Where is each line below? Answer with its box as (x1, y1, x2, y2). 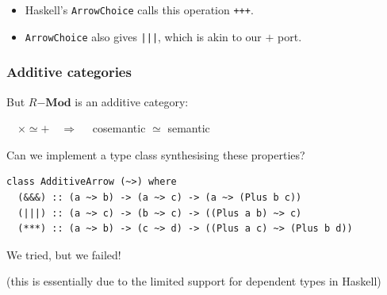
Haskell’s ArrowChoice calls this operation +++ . (25, 2, 254, 17)
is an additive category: (75, 93, 189, 109)
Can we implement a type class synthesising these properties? (6, 146, 305, 163)
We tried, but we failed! (6, 246, 121, 262)
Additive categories (6, 62, 132, 82)
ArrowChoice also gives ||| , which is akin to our (25, 28, 262, 44)
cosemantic (92, 120, 146, 136)
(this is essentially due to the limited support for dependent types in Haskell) (6, 273, 381, 289)
